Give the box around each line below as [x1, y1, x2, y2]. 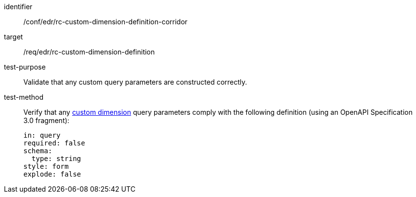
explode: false [23, 170, 81, 178]
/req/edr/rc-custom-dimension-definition [23, 48, 155, 56]
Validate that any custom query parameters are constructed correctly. [23, 78, 247, 86]
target [4, 33, 23, 41]
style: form [23, 162, 69, 170]
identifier [4, 2, 33, 11]
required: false [23, 139, 85, 147]
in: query [23, 131, 60, 139]
